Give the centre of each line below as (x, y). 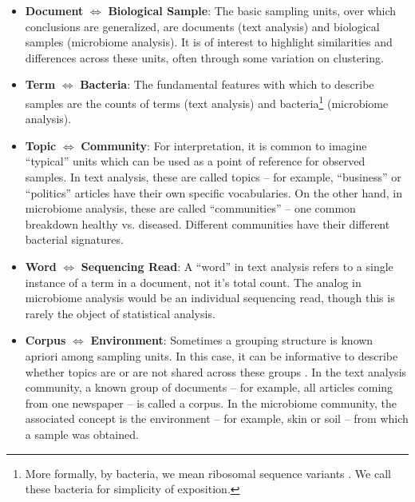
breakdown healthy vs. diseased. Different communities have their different (207, 223)
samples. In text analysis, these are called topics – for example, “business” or (213, 177)
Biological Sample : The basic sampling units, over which (252, 10)
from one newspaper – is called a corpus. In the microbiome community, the (211, 402)
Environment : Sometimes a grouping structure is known (232, 340)
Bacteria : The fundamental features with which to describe (227, 84)
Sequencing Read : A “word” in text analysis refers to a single (237, 266)
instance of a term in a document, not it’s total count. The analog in (193, 282)
